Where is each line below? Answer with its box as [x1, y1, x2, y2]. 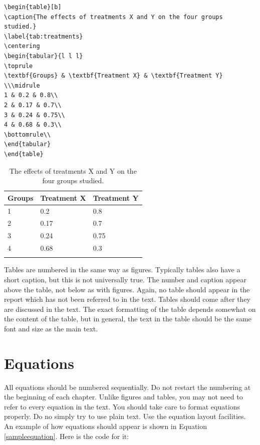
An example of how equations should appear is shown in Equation [4, 421, 207, 431]
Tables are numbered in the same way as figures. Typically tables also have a [4, 264, 240, 275]
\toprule [4, 62, 33, 70]
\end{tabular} [4, 141, 51, 148]
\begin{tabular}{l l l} [4, 52, 83, 60]
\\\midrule [4, 82, 40, 89]
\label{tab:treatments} [4, 33, 83, 40]
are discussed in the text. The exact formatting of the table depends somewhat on [4, 303, 256, 314]
